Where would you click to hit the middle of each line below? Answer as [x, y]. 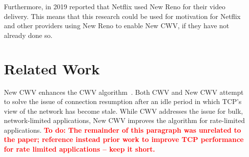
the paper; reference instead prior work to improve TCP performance [124, 139]
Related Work [52, 68]
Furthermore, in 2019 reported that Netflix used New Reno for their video [115, 6]
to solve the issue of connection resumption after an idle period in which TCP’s [123, 101]
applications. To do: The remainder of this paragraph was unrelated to [123, 130]
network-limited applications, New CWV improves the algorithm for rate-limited [124, 120]
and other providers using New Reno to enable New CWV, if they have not [117, 26]
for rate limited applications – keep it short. [80, 149]
